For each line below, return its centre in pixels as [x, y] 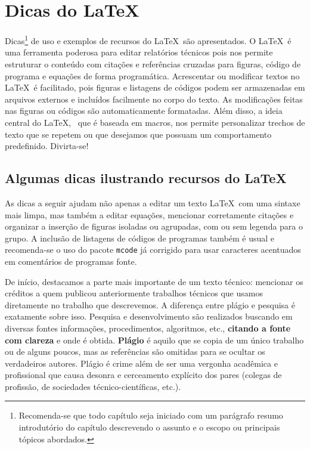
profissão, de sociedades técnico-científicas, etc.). [93, 386]
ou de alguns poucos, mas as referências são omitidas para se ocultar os [135, 352]
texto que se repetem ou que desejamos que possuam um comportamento [138, 134]
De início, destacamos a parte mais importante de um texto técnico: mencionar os [154, 281]
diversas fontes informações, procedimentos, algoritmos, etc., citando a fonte [148, 328]
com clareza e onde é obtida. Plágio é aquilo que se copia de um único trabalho [154, 340]
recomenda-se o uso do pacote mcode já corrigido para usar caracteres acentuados [153, 250]
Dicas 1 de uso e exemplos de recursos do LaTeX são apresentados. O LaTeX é [148, 40]
